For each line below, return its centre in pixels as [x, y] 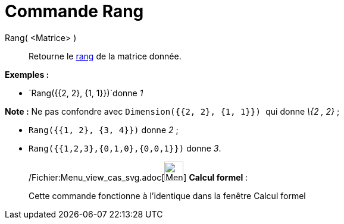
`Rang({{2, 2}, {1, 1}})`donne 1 [86, 93]
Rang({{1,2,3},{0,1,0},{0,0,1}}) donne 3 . [125, 148]
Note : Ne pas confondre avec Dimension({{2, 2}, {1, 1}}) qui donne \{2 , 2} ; [172, 111]
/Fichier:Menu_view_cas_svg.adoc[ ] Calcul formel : [138, 177]
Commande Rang [74, 11]
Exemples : [27, 74]
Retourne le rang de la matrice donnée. [105, 56]
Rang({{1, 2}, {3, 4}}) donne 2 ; [104, 130]
